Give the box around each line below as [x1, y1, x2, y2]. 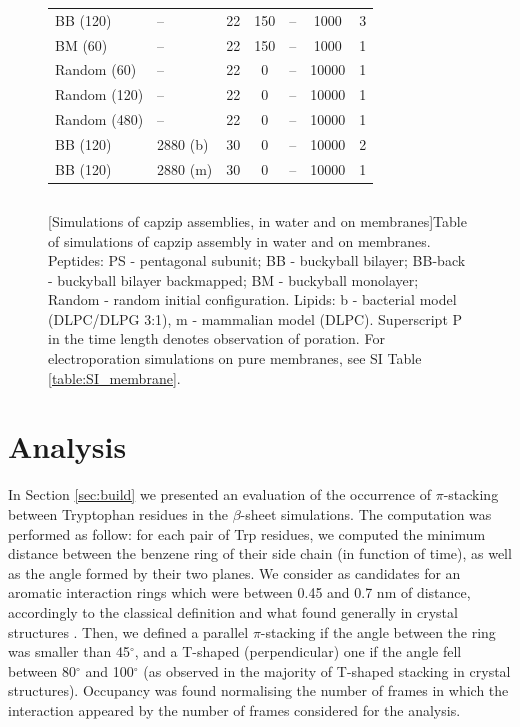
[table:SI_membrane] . [48, 367, 181, 388]
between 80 [8, 660, 77, 681]
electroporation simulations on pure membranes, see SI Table [48, 348, 422, 369]
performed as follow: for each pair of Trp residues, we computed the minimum [8, 523, 486, 544]
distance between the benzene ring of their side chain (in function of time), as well [8, 543, 512, 564]
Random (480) [55, 109, 144, 130]
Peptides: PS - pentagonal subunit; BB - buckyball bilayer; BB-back [48, 250, 466, 271]
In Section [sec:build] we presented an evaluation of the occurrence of [8, 484, 431, 505]
